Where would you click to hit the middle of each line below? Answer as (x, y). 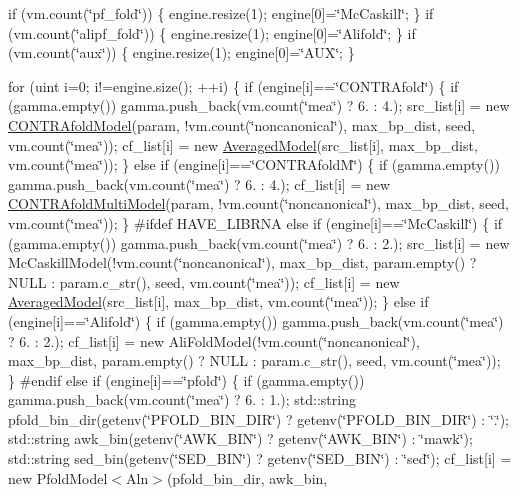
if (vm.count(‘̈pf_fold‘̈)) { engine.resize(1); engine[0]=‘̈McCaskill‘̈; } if (221, 13)
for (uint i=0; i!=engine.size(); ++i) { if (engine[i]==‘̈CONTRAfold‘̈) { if (233, 85)
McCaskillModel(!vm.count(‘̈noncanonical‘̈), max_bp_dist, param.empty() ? (242, 262)
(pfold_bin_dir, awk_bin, (247, 477)
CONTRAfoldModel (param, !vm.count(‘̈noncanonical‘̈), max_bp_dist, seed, (242, 124)
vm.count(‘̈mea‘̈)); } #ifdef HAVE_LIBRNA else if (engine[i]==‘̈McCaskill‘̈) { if (255, 222)
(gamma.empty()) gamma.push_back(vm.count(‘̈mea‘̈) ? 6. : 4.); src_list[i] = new (259, 105)
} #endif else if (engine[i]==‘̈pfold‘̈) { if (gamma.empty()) (186, 379)
